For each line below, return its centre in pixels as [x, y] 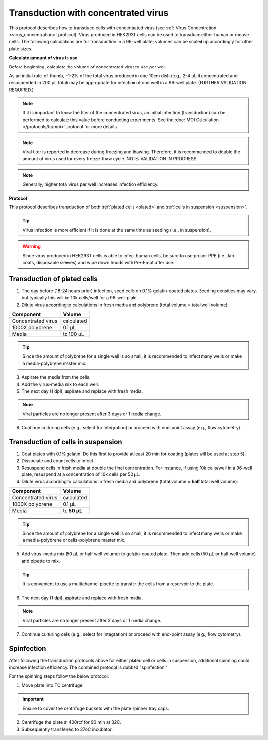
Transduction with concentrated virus [89, 13]
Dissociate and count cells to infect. [58, 461]
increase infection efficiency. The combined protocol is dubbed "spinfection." [88, 667]
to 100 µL [73, 334]
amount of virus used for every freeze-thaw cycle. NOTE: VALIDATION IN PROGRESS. [110, 159]
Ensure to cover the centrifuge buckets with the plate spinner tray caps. [96, 708]
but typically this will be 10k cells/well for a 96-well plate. [80, 298]
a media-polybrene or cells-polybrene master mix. [74, 540]
